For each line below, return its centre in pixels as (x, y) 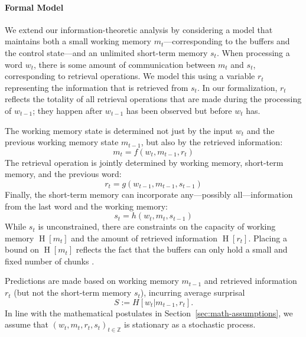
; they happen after (68, 110)
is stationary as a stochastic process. (190, 324)
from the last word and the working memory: (86, 206)
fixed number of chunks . (50, 261)
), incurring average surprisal (193, 292)
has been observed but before (179, 110)
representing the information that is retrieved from (97, 87)
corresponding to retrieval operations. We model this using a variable (130, 76)
